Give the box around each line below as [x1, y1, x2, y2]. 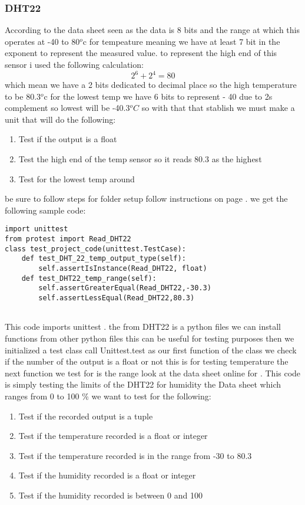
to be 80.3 [5, 90, 41, 102]
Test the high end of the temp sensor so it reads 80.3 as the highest [18, 153, 262, 165]
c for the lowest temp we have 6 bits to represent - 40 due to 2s [44, 90, 273, 102]
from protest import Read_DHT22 [5, 235, 131, 244]
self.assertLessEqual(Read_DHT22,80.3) [38, 294, 195, 303]
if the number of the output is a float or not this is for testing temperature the [5, 355, 289, 368]
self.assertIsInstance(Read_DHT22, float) [38, 264, 207, 273]
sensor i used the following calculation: [5, 58, 144, 70]
